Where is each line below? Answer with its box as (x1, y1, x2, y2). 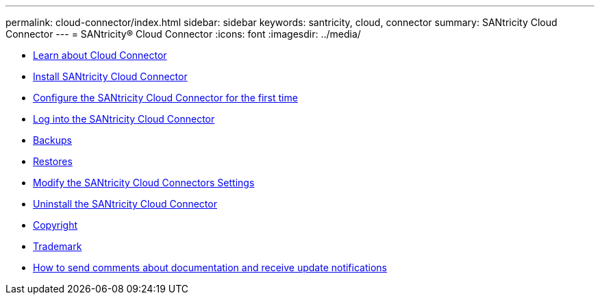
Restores (33, 155, 73, 167)
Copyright (33, 219, 78, 231)
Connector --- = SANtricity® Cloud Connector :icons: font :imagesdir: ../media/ (5, 28, 361, 40)
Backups (33, 134, 72, 146)
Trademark (33, 240, 82, 252)
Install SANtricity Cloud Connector (33, 71, 188, 82)
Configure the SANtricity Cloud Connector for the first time (33, 92, 298, 103)
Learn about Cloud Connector (33, 49, 167, 61)
